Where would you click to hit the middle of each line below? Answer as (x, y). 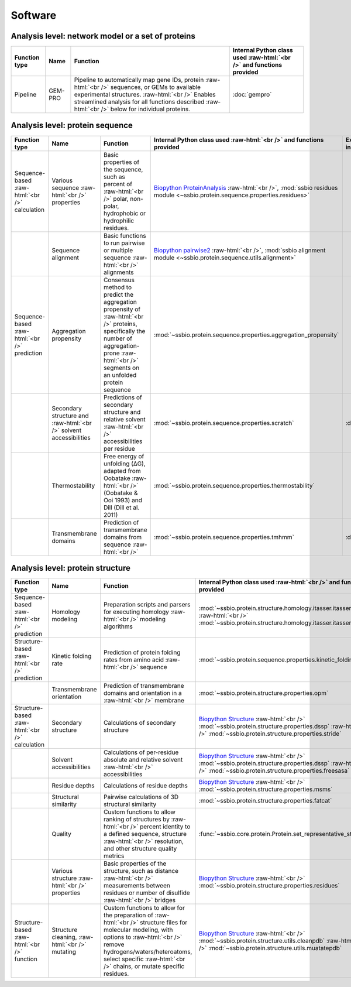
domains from (123, 537)
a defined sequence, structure (145, 834)
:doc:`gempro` (252, 95)
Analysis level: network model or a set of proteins (103, 36)
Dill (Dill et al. (121, 508)
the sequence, (123, 169)
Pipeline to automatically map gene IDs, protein (139, 80)
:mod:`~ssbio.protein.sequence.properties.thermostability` (234, 485)
